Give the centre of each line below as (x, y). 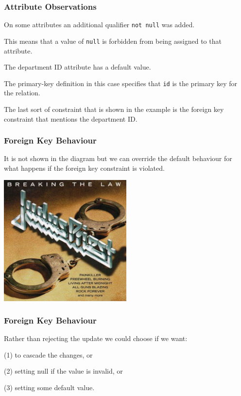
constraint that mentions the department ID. (71, 118)
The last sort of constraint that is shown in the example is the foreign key (114, 109)
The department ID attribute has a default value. (77, 67)
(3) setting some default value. (49, 387)
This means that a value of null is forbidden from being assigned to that (113, 41)
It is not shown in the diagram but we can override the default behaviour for (118, 158)
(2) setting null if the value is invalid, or (63, 371)
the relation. (22, 93)
